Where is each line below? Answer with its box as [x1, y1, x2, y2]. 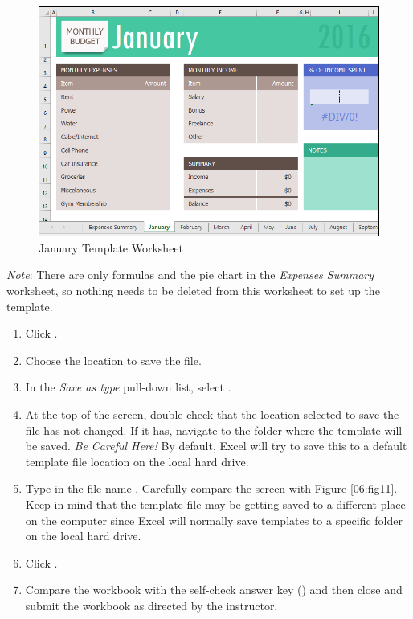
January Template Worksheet [39, 239, 184, 256]
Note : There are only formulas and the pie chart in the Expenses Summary [6, 266, 374, 283]
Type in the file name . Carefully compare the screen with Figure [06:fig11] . [25, 480, 398, 497]
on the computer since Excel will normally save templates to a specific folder [25, 511, 403, 528]
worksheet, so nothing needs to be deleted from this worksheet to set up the [6, 282, 380, 299]
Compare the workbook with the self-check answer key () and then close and [25, 581, 403, 598]
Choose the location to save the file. [25, 351, 202, 368]
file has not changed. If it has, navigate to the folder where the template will [25, 421, 403, 438]
